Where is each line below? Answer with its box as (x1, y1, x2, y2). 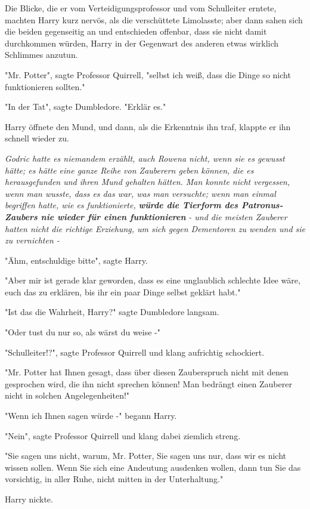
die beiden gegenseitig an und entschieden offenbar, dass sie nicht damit (5, 25, 267, 38)
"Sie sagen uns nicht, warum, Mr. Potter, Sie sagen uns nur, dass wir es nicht (5, 449, 287, 462)
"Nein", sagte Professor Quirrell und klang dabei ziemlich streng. (5, 429, 241, 442)
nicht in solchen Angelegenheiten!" (5, 389, 130, 402)
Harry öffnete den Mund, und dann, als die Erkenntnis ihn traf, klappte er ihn (5, 120, 291, 132)
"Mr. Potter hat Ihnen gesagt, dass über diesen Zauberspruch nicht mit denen (5, 366, 289, 378)
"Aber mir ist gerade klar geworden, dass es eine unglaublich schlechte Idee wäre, (5, 274, 300, 286)
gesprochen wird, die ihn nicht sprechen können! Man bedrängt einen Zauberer (5, 377, 292, 390)
